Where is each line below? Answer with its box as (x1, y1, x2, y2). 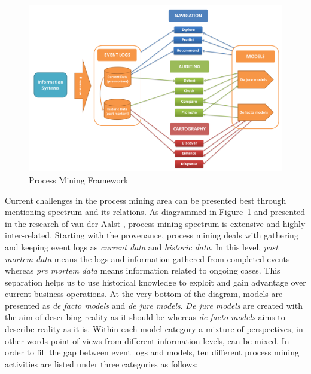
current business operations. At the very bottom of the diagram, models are (5, 287, 283, 300)
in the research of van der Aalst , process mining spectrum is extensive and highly (5, 217, 306, 229)
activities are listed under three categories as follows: (5, 357, 198, 370)
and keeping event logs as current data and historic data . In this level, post (5, 240, 278, 253)
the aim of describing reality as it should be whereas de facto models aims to (5, 311, 285, 323)
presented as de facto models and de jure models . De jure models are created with (5, 299, 303, 311)
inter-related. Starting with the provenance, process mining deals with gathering (5, 229, 298, 241)
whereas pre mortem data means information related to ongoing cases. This (5, 264, 280, 277)
